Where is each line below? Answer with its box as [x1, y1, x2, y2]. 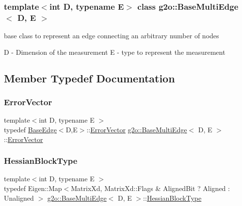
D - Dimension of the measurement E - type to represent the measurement [4, 47, 226, 57]
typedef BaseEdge [4, 124, 57, 134]
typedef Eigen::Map [4, 183, 62, 193]
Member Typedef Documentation [4, 70, 175, 85]
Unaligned [4, 192, 34, 203]
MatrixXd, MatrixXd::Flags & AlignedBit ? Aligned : [71, 183, 230, 193]
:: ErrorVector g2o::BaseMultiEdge [86, 124, 187, 134]
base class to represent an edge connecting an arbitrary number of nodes [4, 31, 219, 41]
